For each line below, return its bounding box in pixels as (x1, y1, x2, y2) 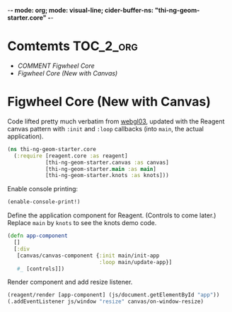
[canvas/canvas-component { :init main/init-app (16, 252, 160, 259)
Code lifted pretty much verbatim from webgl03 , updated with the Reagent (7, 116, 225, 126)
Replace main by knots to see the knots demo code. (7, 219, 157, 227)
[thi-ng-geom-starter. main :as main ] (45, 165, 157, 172)
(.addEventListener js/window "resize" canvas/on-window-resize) (7, 298, 204, 306)
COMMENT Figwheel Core (17, 61, 95, 70)
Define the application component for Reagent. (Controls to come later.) (7, 211, 216, 220)
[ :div (13, 245, 30, 253)
